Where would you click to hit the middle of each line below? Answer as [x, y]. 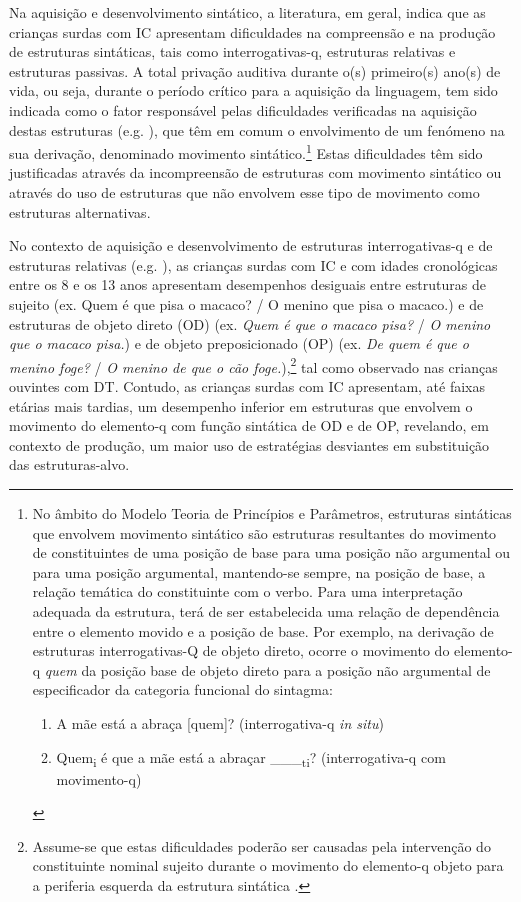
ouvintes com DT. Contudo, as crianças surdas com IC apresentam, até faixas [247, 386]
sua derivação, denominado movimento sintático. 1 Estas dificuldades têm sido [246, 151]
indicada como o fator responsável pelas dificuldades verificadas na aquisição [243, 109]
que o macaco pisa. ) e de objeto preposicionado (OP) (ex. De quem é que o [239, 343]
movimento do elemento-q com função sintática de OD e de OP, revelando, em [249, 425]
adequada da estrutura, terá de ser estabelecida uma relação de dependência [266, 610]
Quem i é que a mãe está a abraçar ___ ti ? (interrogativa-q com [251, 758]
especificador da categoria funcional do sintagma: [182, 689]
